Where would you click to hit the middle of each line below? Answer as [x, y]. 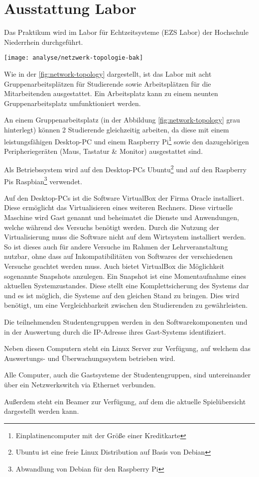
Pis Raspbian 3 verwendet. [43, 180]
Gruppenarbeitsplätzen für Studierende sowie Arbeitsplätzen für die [108, 83]
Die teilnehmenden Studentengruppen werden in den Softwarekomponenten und [126, 322]
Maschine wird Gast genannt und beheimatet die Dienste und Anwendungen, [122, 217]
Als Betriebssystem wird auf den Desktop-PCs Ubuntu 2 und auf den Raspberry [125, 169]
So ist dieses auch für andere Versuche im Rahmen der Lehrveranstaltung [116, 246]
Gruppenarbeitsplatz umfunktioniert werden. [72, 103]
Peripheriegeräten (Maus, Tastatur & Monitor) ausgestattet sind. [104, 151]
